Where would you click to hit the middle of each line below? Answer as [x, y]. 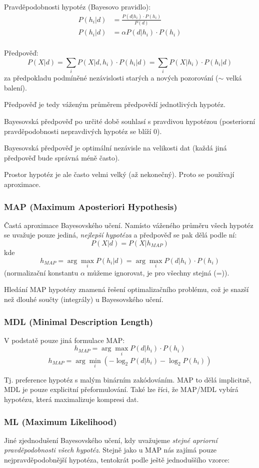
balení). [15, 87]
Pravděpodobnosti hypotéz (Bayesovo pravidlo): [77, 6]
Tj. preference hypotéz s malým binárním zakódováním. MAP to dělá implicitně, [128, 379]
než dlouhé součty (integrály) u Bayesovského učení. [84, 299]
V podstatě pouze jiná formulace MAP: [64, 340]
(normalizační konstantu [41, 272]
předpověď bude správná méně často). [62, 157]
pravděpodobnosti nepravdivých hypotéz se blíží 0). [83, 131]
